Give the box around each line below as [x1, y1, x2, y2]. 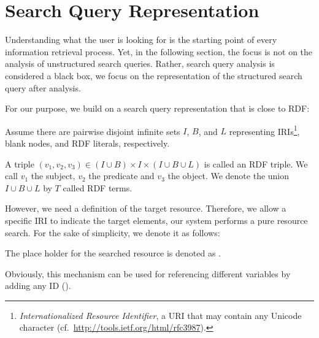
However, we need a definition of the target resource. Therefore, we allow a [5, 202, 286, 215]
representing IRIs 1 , [229, 123, 300, 137]
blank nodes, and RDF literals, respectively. [5, 136, 170, 149]
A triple [5, 157, 34, 170]
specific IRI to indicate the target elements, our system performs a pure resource [5, 213, 308, 226]
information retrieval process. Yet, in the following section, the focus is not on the [5, 45, 313, 58]
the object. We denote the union [167, 169, 290, 182]
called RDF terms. [63, 181, 133, 194]
